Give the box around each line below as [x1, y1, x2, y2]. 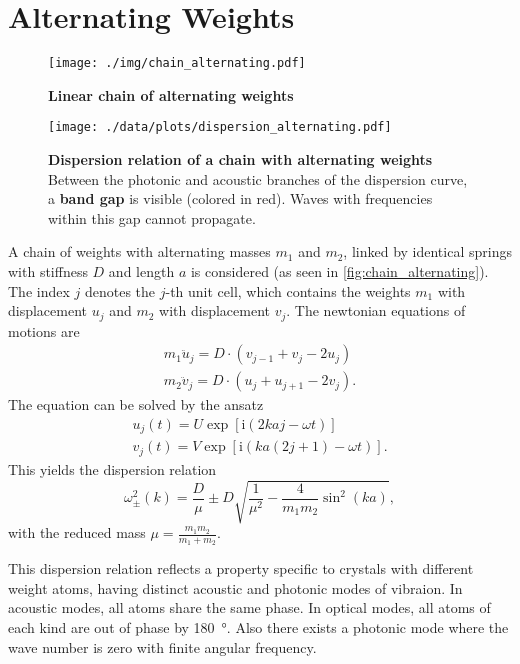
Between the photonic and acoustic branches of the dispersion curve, [48, 168, 468, 189]
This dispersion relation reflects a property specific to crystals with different [8, 558, 474, 579]
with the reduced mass [8, 522, 146, 542]
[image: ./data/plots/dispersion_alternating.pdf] [48, 120, 392, 135]
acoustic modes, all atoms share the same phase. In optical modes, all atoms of [8, 597, 491, 618]
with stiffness [8, 261, 88, 281]
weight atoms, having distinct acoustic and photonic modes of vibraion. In [8, 577, 463, 598]
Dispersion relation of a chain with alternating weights [48, 149, 433, 170]
